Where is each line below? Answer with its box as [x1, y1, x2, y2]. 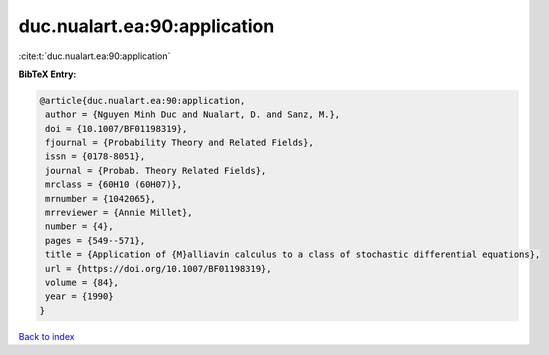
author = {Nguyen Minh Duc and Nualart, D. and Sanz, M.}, [45, 109, 341, 120]
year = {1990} [45, 291, 114, 302]
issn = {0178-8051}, [45, 151, 146, 162]
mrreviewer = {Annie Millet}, [45, 207, 194, 219]
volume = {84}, [45, 277, 120, 288]
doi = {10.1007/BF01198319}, [45, 123, 188, 134]
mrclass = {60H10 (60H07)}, [45, 179, 183, 190]
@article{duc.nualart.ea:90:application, [39, 95, 246, 106]
